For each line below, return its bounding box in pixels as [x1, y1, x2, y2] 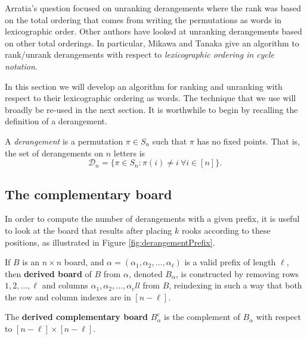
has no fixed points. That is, [197, 134, 300, 147]
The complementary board [5, 184, 172, 203]
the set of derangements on [5, 146, 104, 159]
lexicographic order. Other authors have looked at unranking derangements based [5, 25, 302, 37]
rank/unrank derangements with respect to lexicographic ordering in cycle [5, 48, 275, 61]
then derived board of [5, 267, 92, 280]
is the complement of [164, 310, 240, 323]
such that [152, 134, 187, 147]
